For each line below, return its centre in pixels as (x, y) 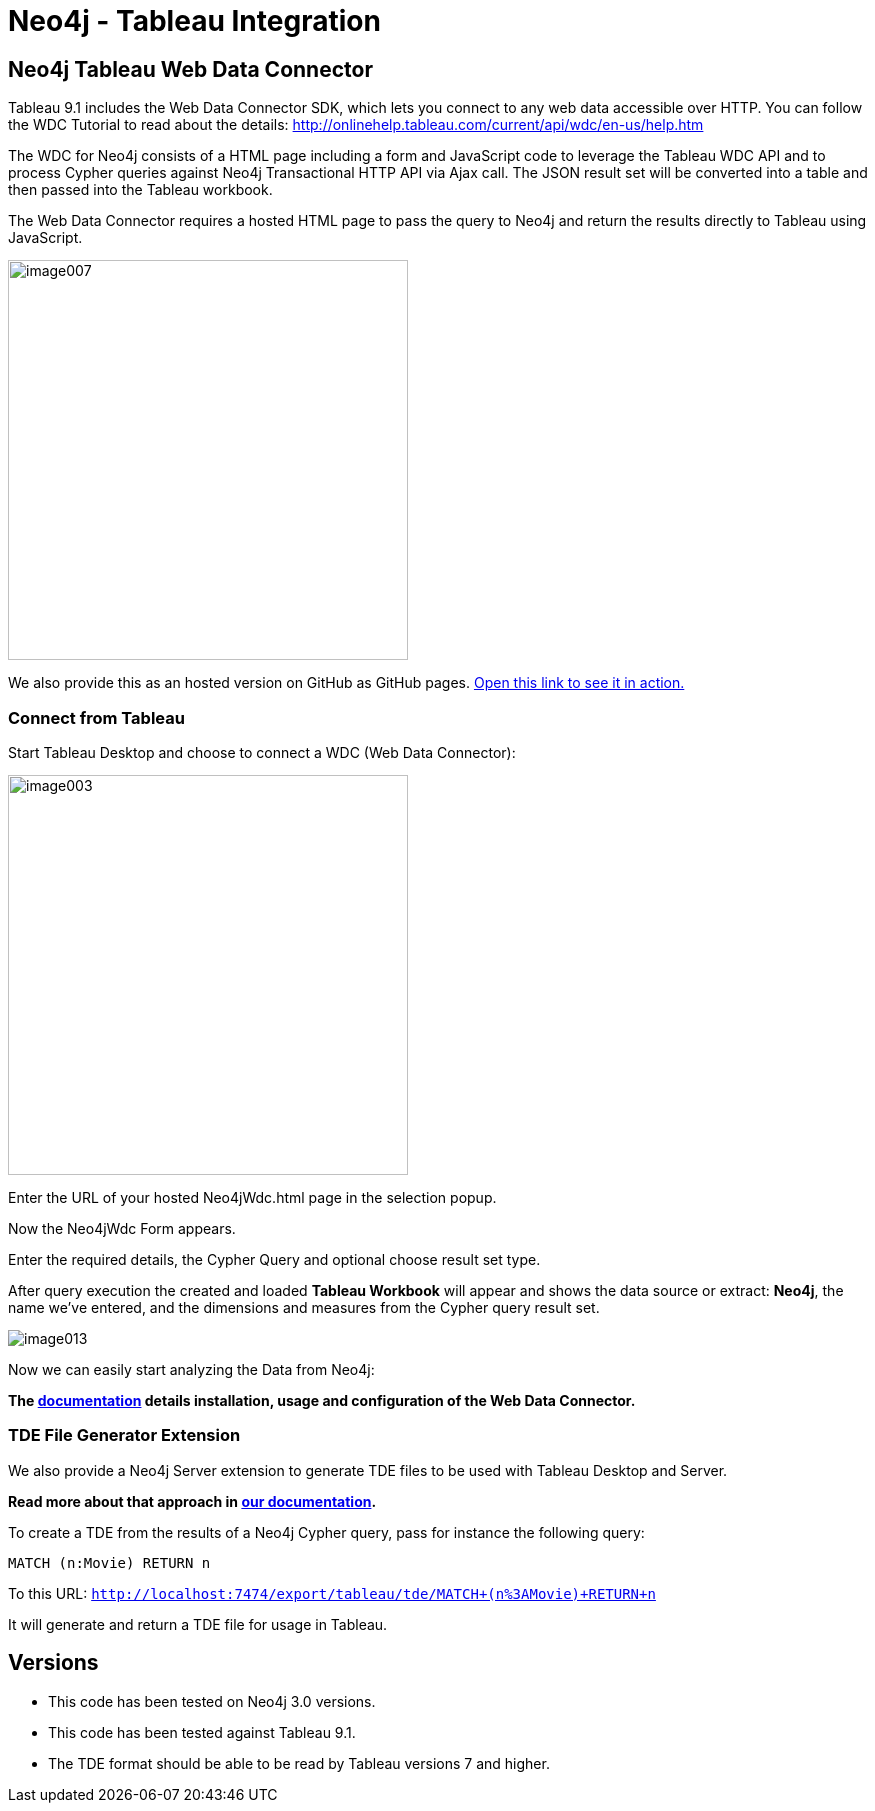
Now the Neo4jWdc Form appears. (122, 1228)
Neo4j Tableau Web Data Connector (190, 69)
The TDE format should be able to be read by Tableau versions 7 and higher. (299, 1763)
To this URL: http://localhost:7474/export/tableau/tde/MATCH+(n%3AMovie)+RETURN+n (332, 1593)
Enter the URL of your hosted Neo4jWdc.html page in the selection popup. (252, 1197)
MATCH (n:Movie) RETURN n (109, 1562)
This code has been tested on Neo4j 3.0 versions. (212, 1701)
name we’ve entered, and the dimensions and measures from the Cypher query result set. (304, 1307)
